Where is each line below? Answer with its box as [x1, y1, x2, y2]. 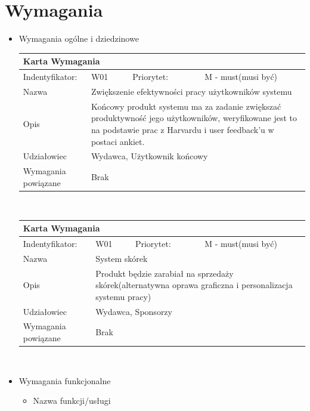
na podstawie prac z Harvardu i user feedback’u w [91, 123, 274, 135]
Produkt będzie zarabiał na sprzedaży [95, 267, 234, 279]
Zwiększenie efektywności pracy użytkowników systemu [91, 85, 292, 97]
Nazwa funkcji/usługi [33, 394, 111, 407]
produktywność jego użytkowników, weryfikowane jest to [91, 112, 297, 124]
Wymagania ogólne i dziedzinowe [18, 32, 139, 45]
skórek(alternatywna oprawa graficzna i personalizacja [95, 279, 293, 291]
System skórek [95, 252, 148, 264]
